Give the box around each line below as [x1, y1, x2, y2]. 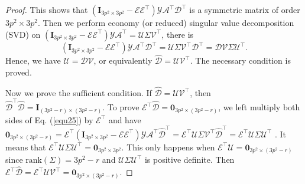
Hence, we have [5, 54, 61, 67]
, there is [161, 28, 194, 40]
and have [108, 113, 141, 126]
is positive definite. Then [144, 153, 235, 166]
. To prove [102, 101, 139, 113]
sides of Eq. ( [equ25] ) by [5, 113, 93, 126]
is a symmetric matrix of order [189, 4, 300, 15]
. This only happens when [121, 140, 215, 153]
